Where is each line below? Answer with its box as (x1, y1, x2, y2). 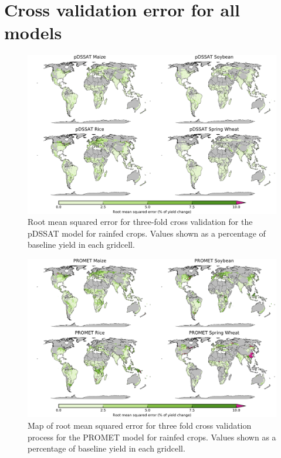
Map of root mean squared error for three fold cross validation (28, 419, 252, 432)
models (4, 20, 62, 45)
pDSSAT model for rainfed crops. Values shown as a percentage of (28, 227, 266, 239)
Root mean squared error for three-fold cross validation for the (28, 216, 253, 228)
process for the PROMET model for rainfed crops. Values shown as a (28, 430, 276, 443)
